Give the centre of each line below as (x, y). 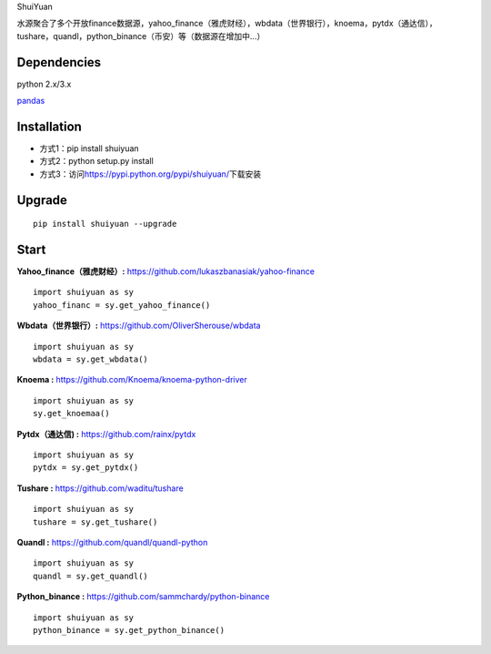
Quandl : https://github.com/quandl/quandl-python (112, 542)
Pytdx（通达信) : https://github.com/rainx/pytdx (106, 434)
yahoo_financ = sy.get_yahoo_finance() (122, 305)
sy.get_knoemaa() (71, 414)
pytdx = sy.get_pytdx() (86, 468)
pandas (31, 101)
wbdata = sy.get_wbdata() (91, 359)
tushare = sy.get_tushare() (95, 522)
